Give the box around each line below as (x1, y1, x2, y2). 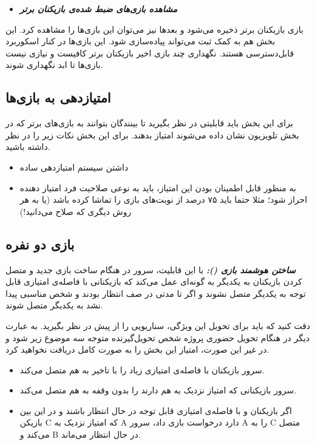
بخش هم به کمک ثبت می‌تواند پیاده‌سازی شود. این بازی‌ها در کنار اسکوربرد (5, 35, 276, 47)
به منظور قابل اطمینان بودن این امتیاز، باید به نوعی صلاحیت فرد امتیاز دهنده (19, 181, 296, 194)
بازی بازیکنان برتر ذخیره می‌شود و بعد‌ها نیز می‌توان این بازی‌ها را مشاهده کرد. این (5, 22, 303, 35)
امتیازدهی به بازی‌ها (5, 88, 111, 107)
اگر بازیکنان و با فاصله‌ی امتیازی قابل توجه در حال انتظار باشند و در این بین (19, 404, 292, 416)
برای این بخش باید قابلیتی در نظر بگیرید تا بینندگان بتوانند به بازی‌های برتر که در (5, 117, 293, 129)
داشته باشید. (5, 140, 50, 153)
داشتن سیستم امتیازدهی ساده (19, 160, 129, 173)
